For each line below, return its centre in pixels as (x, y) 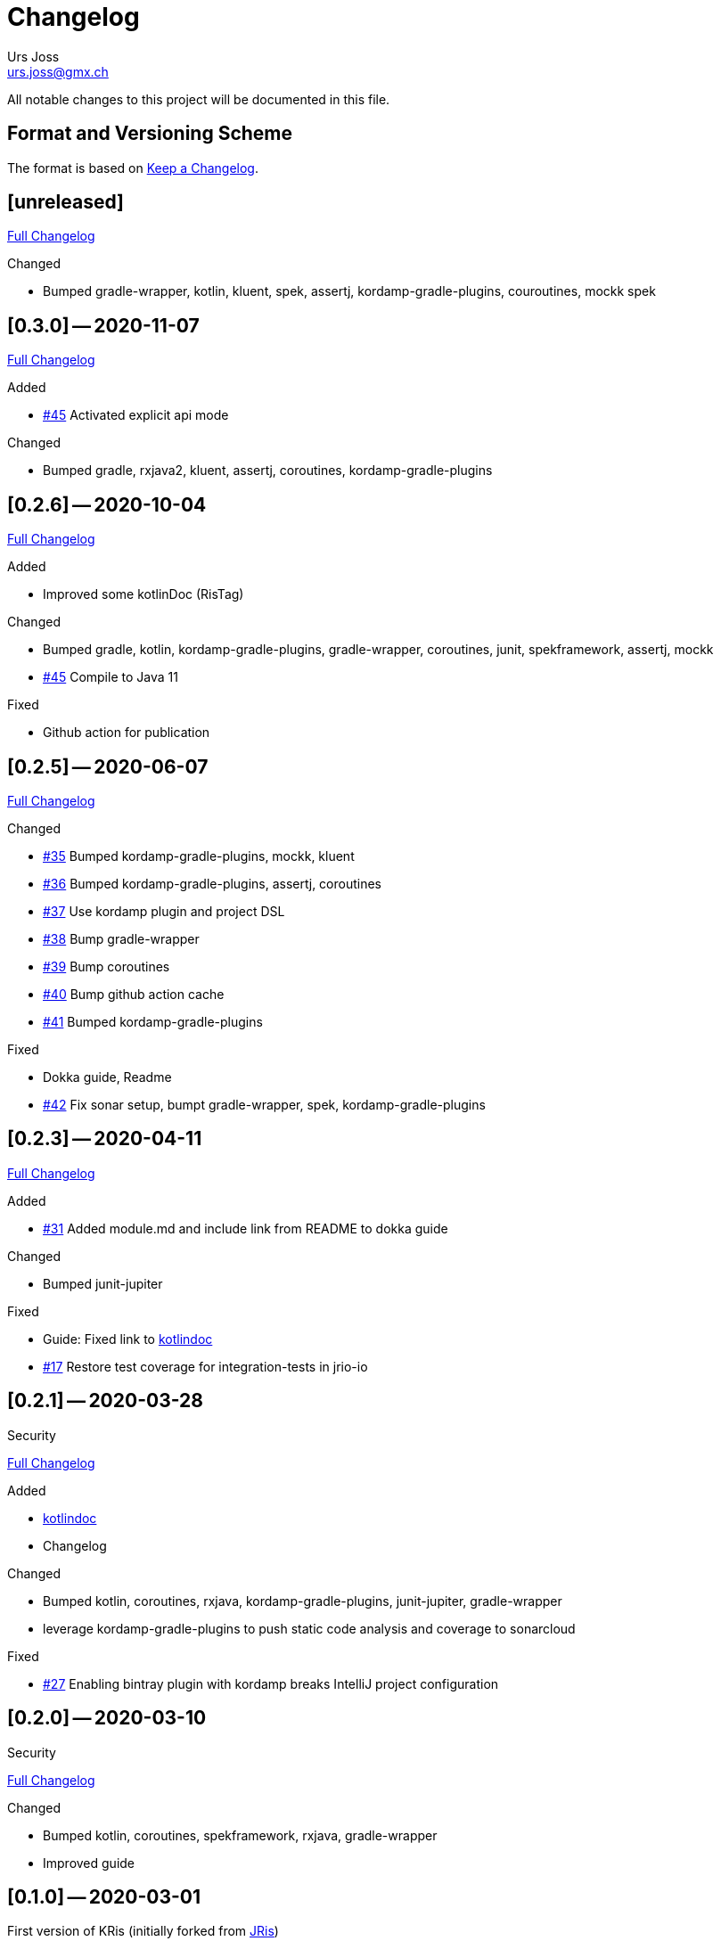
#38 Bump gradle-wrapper (121, 938)
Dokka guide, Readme (107, 1077)
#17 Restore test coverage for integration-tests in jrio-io (205, 1366)
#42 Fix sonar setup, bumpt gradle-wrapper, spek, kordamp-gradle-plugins (264, 1104)
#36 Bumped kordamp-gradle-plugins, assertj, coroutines (212, 883)
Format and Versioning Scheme (150, 134)
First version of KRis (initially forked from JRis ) (143, 1931)
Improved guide (89, 1863)
